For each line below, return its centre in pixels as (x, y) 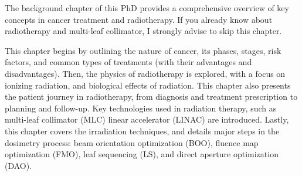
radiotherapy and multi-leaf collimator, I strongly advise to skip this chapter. (143, 31)
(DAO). (18, 165)
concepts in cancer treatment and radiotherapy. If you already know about (139, 19)
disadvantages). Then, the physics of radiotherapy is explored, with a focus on (145, 73)
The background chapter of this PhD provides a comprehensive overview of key (147, 8)
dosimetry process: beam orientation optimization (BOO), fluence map (132, 142)
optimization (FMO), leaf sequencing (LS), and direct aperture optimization (142, 154)
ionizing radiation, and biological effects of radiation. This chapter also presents (148, 85)
